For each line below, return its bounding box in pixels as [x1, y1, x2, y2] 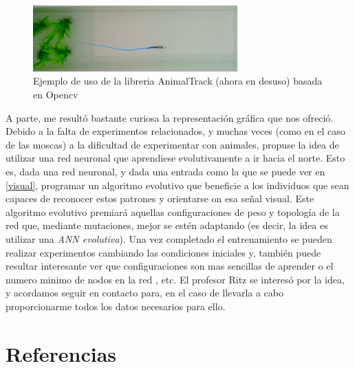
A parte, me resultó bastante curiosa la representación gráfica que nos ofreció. [6, 110, 334, 125]
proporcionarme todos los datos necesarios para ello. [6, 299, 226, 313]
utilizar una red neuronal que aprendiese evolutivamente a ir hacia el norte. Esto [6, 151, 345, 165]
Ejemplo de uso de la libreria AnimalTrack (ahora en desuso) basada [33, 74, 323, 88]
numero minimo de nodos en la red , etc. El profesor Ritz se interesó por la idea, [6, 272, 345, 286]
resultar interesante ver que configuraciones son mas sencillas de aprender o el [6, 259, 334, 273]
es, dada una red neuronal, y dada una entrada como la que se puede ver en [6, 164, 325, 178]
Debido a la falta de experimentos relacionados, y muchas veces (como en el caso [6, 124, 345, 138]
